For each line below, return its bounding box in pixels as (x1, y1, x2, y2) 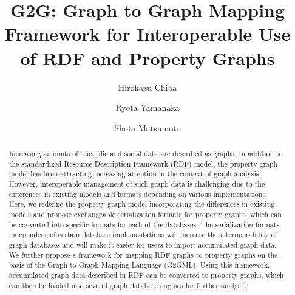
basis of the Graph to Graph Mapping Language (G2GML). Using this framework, (8, 260, 270, 270)
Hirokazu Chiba (118, 80, 177, 93)
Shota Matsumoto (114, 121, 181, 134)
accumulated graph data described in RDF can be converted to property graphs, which (8, 269, 284, 280)
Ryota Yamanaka (115, 101, 180, 114)
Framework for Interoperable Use (4, 21, 291, 46)
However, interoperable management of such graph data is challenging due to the (8, 179, 265, 189)
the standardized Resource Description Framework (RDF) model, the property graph (8, 158, 278, 168)
